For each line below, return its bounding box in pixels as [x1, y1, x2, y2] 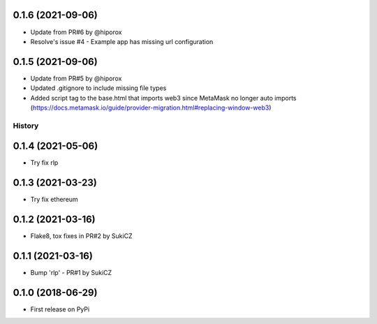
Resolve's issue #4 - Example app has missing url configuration [30, 37, 214, 45]
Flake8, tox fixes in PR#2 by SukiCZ [30, 232, 133, 240]
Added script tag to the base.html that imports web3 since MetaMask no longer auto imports [30, 94, 297, 102]
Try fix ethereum [30, 196, 78, 204]
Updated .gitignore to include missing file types [30, 84, 167, 92]
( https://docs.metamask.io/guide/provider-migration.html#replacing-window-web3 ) [30, 103, 272, 112]
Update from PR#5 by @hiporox [30, 74, 122, 82]
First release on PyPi [30, 305, 90, 314]
